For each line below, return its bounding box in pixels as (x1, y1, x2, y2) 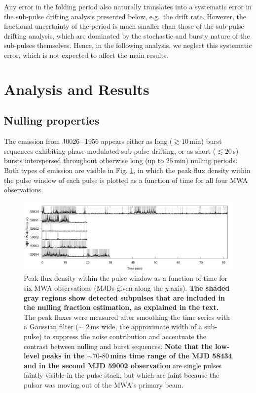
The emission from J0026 (4, 136, 80, 146)
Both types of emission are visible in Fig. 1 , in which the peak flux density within (4, 165, 251, 175)
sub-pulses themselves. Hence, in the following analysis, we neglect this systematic (4, 40, 252, 50)
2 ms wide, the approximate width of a (86, 321, 202, 332)
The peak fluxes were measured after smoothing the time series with (24, 311, 230, 322)
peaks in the (42, 350, 85, 361)
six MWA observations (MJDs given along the (24, 283, 163, 293)
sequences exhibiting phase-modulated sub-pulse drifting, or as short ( (4, 145, 216, 156)
